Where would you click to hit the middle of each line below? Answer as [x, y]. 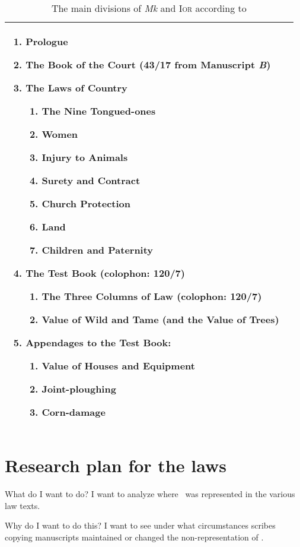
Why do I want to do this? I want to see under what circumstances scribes [140, 525]
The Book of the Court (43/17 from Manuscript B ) [148, 64]
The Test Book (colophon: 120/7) [105, 273]
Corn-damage [74, 412]
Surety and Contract [91, 180]
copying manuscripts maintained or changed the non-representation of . [134, 537]
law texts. [23, 505]
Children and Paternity [98, 250]
